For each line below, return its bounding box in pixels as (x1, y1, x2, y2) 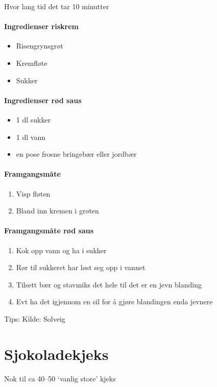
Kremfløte (16, 57, 47, 68)
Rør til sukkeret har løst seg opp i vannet (16, 262, 146, 273)
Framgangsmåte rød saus (4, 225, 94, 236)
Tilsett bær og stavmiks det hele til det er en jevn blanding (16, 279, 202, 289)
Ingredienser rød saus (4, 94, 82, 105)
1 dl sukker (16, 114, 51, 125)
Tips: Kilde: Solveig (4, 313, 65, 324)
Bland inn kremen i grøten (16, 205, 99, 216)
